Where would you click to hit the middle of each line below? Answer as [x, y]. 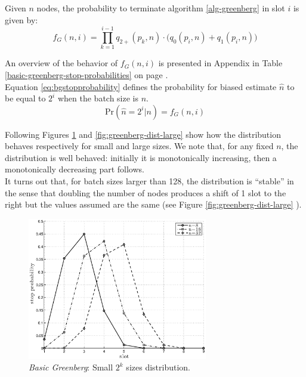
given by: [21, 19]
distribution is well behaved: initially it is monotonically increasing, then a [141, 157]
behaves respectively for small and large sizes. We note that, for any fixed [139, 146]
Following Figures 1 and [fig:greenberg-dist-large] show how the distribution [143, 134]
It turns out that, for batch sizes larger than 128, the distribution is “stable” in [149, 181]
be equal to [25, 98]
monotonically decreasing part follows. [75, 169]
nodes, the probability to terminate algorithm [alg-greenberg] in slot [161, 8]
